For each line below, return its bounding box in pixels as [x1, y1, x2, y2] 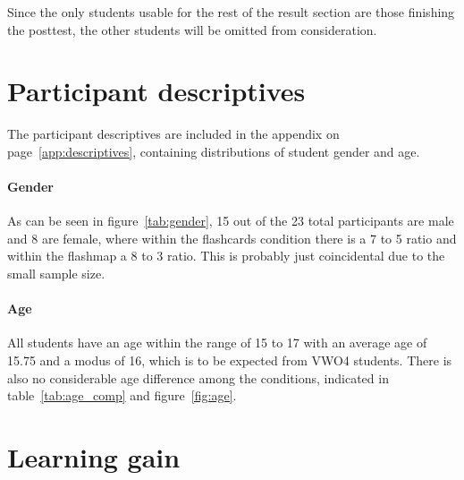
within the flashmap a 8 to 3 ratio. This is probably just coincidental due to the [7, 246, 445, 265]
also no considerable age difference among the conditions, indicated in [7, 368, 389, 387]
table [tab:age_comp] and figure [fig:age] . [7, 386, 237, 405]
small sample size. [7, 264, 105, 283]
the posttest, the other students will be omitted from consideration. [7, 20, 377, 39]
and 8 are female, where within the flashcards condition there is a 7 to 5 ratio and [7, 228, 457, 247]
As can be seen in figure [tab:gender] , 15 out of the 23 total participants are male [7, 211, 454, 230]
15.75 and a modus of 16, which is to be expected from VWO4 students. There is [7, 351, 452, 370]
